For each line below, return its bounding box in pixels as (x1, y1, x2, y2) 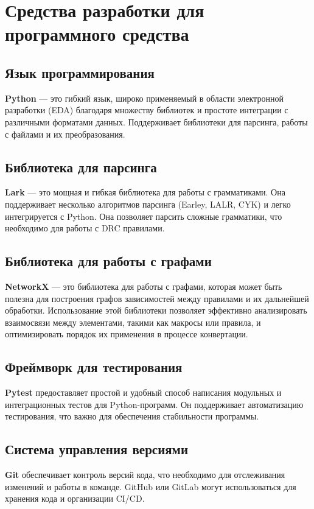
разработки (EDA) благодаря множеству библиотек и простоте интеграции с (5, 104, 288, 116)
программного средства (5, 21, 189, 46)
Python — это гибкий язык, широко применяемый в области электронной (5, 91, 284, 104)
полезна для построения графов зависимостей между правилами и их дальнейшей (5, 292, 309, 304)
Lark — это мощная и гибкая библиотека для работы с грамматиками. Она (5, 186, 285, 198)
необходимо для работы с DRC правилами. (5, 222, 165, 234)
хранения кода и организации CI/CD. (5, 492, 145, 505)
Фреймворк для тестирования (5, 357, 183, 376)
